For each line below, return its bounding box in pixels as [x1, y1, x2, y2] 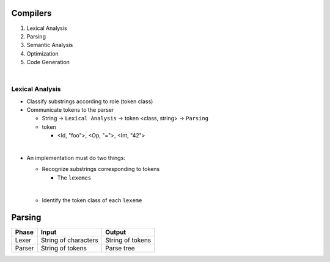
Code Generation [26, 59, 70, 66]
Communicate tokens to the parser [26, 106, 114, 113]
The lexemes [57, 174, 92, 181]
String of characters [40, 236, 99, 244]
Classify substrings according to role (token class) [26, 98, 153, 105]
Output [105, 228, 127, 236]
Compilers [11, 8, 52, 18]
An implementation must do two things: [26, 154, 125, 161]
